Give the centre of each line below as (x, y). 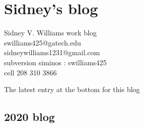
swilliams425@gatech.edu (43, 42)
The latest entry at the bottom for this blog (72, 89)
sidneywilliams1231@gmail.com (52, 52)
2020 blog (30, 117)
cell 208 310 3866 (31, 72)
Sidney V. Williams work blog (51, 33)
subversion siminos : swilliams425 (56, 62)
